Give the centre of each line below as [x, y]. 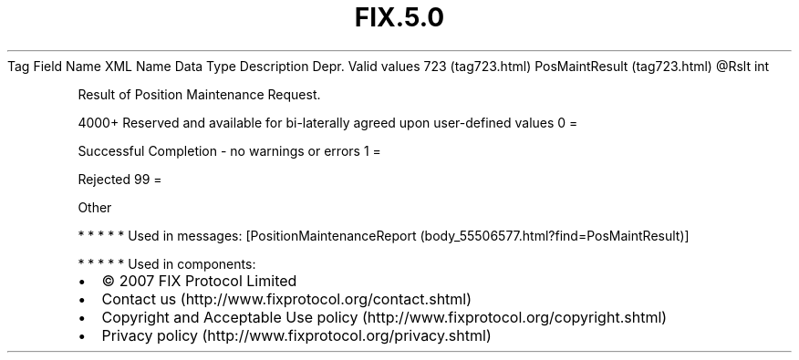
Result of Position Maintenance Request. [199, 94]
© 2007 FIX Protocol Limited [199, 280]
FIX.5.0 [399, 17]
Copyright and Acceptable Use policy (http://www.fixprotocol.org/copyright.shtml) [384, 317]
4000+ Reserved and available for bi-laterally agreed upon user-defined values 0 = [328, 122]
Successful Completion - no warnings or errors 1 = [229, 150]
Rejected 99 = [120, 179]
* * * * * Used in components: [167, 263]
